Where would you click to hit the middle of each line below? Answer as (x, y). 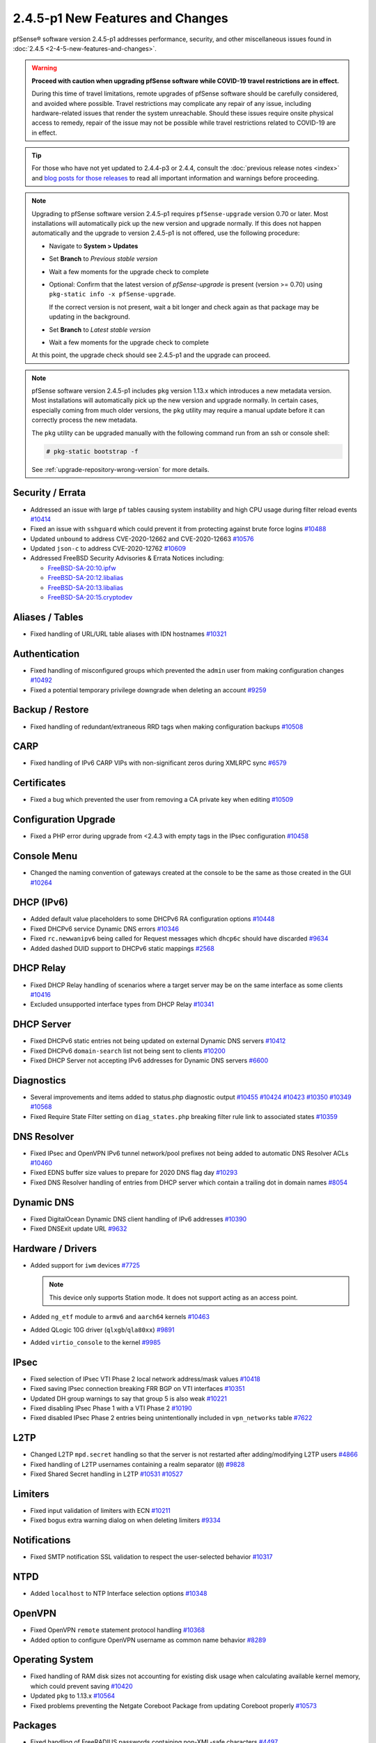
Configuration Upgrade (64, 820)
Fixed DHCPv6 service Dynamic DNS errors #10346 (104, 929)
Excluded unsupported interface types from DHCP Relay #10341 (122, 1005)
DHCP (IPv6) (41, 903)
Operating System (53, 1660)
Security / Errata (49, 493)
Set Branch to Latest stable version (100, 329)
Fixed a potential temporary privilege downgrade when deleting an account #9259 (149, 690)
